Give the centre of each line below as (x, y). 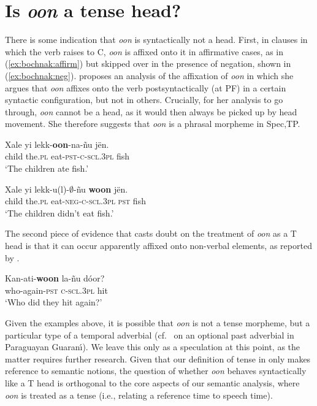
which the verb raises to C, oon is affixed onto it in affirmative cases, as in (144, 51)
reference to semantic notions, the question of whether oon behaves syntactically (156, 371)
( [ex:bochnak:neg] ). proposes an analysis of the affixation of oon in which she (149, 75)
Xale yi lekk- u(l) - (37, 189)
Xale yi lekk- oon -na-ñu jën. (57, 144)
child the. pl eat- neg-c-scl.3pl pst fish (75, 201)
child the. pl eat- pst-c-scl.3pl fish (67, 156)
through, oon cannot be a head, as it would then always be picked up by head (151, 111)
